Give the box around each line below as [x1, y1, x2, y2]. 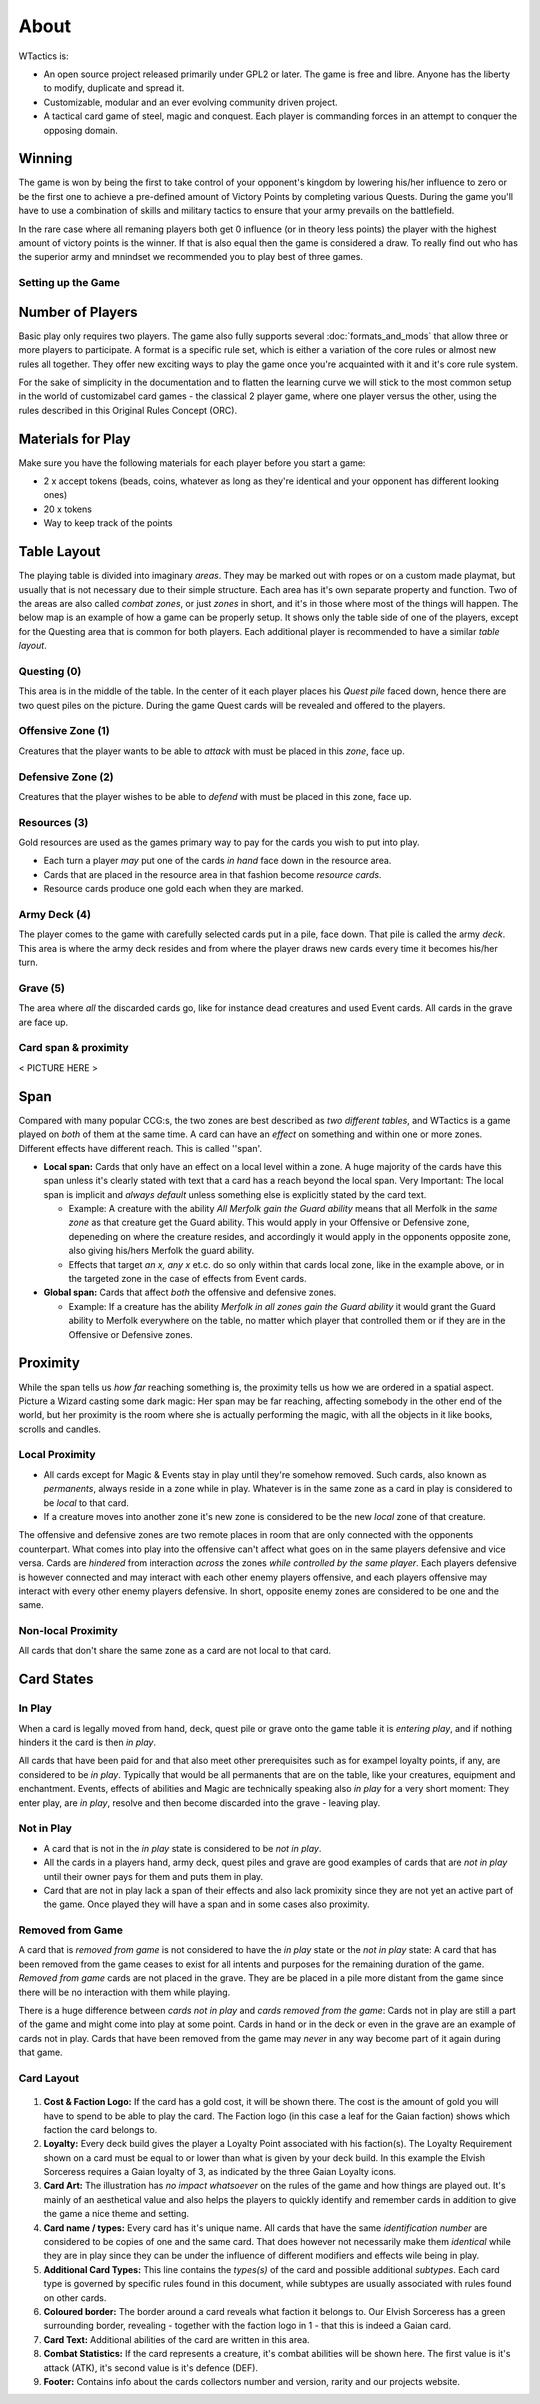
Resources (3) [18, 815, 89, 829]
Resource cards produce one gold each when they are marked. [43, 883, 304, 895]
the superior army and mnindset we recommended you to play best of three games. [18, 251, 364, 263]
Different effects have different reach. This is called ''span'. [18, 1142, 263, 1154]
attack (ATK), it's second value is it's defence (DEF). [43, 2361, 259, 2374]
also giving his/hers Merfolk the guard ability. [68, 1245, 255, 1257]
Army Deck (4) [18, 908, 92, 921]
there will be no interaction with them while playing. [18, 1986, 231, 1998]
